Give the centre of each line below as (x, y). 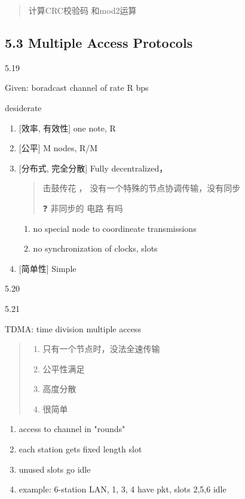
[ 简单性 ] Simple (48, 268)
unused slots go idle (55, 469)
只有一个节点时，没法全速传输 (101, 349)
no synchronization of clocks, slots (95, 248)
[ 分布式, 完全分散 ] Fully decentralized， (93, 168)
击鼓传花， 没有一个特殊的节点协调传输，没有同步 (142, 188)
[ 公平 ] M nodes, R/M (58, 148)
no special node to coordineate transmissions (115, 228)
